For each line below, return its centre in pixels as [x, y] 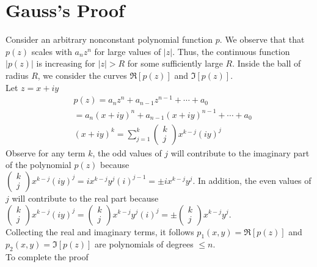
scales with [52, 51]
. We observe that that [262, 39]
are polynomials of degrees [144, 244]
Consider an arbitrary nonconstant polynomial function [109, 39]
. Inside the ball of [267, 63]
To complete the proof [47, 257]
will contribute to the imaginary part [240, 152]
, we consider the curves [82, 75]
